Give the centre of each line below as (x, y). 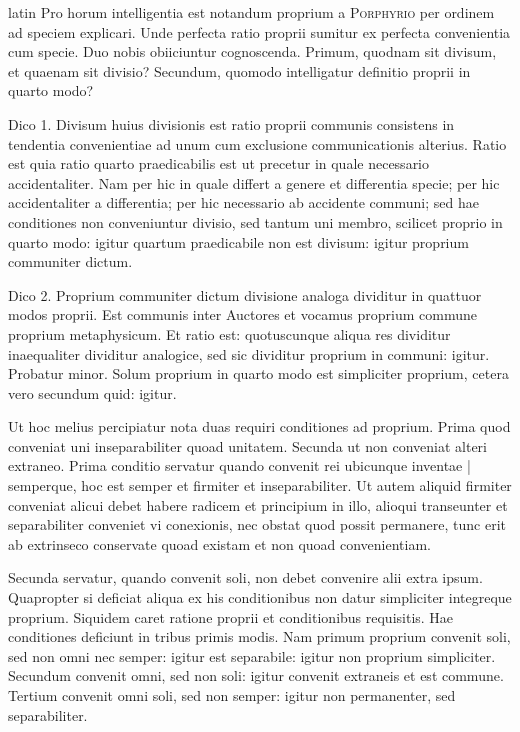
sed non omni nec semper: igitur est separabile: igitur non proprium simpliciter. (252, 655)
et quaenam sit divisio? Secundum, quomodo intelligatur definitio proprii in (239, 70)
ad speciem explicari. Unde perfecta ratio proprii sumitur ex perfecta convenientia (259, 31)
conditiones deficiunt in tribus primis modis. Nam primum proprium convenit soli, (259, 636)
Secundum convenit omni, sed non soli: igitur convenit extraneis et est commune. (256, 675)
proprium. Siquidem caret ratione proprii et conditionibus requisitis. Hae (231, 616)
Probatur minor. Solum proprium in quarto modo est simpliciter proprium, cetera (258, 373)
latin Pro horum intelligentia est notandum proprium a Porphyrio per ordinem (251, 12)
